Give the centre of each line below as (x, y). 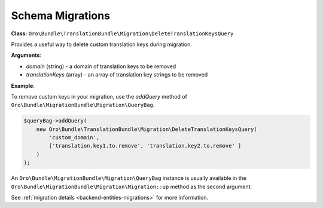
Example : (23, 85)
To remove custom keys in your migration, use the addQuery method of (99, 96)
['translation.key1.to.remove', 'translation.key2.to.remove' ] (145, 146)
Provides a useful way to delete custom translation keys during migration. (102, 44)
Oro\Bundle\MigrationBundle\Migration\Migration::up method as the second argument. (132, 186)
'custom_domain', (74, 138)
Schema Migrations (61, 16)
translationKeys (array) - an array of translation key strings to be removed (117, 75)
